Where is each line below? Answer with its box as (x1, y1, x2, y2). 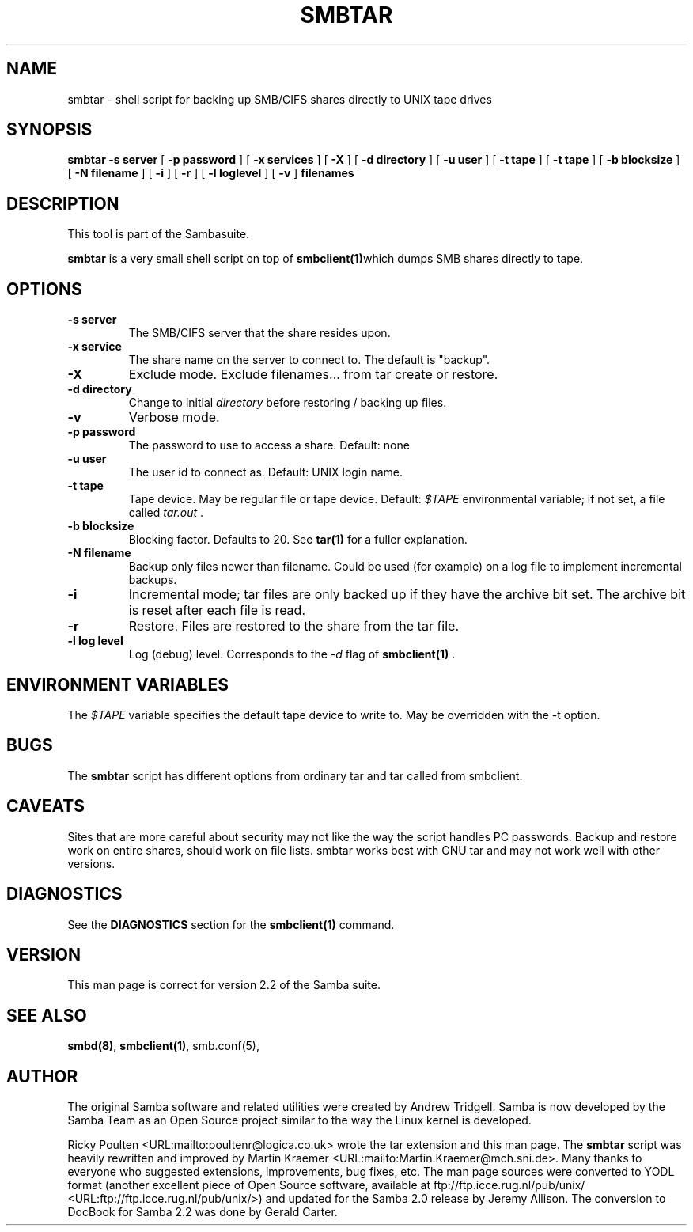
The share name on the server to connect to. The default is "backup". (128, 353, 490, 367)
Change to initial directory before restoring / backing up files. (128, 396, 447, 410)
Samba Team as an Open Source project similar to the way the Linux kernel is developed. (67, 1113, 532, 1128)
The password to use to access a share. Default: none (128, 438, 410, 453)
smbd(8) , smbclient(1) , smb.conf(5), (67, 1039, 259, 1053)
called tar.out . (128, 506, 203, 520)
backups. (128, 573, 177, 587)
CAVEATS (6, 796, 85, 817)
